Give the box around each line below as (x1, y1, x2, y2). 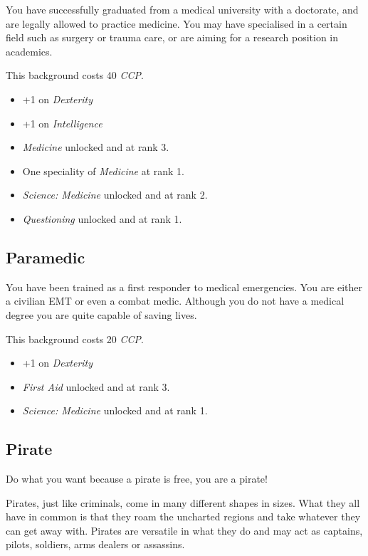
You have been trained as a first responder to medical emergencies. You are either (6, 279, 363, 294)
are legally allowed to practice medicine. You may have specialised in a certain (6, 16, 347, 31)
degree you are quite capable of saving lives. (6, 307, 197, 322)
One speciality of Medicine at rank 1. (22, 163, 185, 178)
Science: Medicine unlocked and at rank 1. (22, 403, 208, 418)
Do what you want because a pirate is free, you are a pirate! (6, 471, 268, 486)
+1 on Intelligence (22, 115, 102, 130)
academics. (6, 43, 53, 58)
